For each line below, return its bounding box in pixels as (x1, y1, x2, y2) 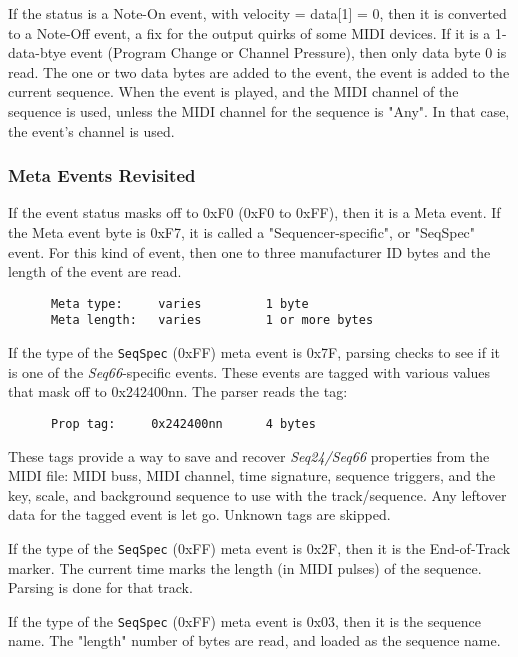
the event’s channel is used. (8, 120, 175, 141)
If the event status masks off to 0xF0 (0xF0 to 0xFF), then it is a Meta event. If (8, 202, 501, 223)
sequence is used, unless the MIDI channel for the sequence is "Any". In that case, (8, 100, 510, 121)
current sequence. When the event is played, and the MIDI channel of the (8, 81, 459, 102)
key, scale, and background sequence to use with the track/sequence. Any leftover (8, 484, 507, 505)
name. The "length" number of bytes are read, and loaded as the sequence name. (8, 630, 501, 651)
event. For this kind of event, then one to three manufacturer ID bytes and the (8, 241, 491, 262)
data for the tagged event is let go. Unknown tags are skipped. (8, 504, 391, 525)
